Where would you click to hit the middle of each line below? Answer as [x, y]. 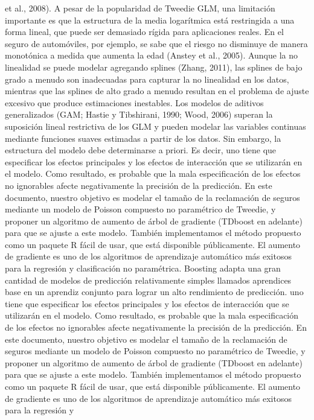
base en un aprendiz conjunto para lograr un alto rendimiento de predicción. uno [154, 292]
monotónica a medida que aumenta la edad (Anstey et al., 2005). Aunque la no [152, 55]
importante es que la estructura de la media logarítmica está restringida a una [150, 20]
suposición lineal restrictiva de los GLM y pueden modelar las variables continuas [155, 126]
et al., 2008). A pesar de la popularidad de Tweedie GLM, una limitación [140, 8]
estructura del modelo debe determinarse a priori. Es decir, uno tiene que [141, 150]
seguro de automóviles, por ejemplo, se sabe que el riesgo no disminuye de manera [156, 43]
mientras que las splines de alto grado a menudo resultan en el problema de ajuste [157, 91]
